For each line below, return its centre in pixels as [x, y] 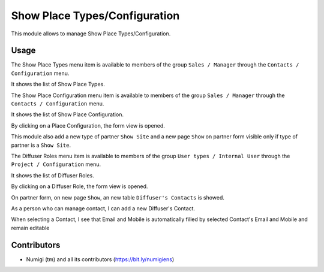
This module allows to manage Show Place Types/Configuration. [91, 34]
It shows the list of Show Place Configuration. [67, 114]
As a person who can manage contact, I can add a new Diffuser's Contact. [103, 208]
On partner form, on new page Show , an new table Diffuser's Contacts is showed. [118, 197]
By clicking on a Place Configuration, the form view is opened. [88, 125]
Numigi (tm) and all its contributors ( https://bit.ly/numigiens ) [100, 259]
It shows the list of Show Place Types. [58, 84]
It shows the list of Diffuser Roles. [52, 175]
